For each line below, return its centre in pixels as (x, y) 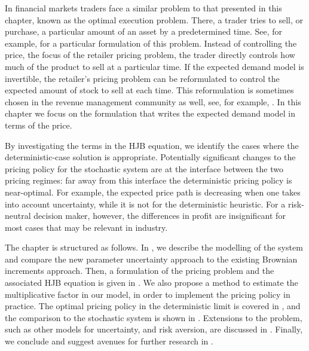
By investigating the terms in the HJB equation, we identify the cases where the (152, 145)
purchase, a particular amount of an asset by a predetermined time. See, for (144, 31)
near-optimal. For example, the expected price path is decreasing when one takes (153, 192)
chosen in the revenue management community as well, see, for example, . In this (153, 101)
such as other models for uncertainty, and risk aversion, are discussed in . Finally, (154, 329)
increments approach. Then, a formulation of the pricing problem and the (140, 271)
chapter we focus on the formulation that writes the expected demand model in (150, 113)
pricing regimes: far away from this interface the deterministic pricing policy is (149, 180)
